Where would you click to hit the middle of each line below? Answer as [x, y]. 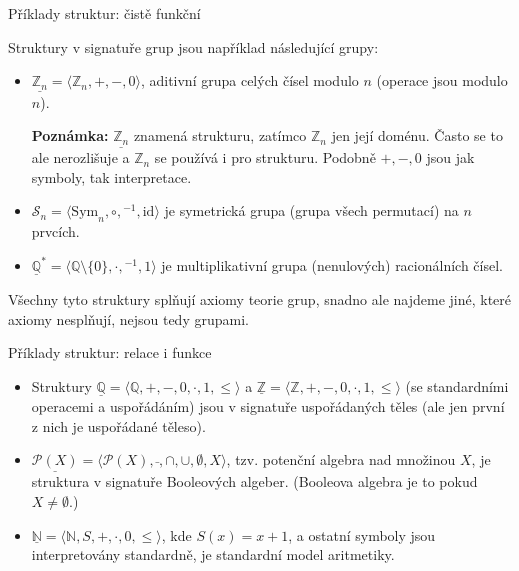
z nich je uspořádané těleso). [118, 425]
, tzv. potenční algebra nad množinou [341, 459]
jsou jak [450, 157]
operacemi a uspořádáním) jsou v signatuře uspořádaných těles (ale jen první [268, 405]
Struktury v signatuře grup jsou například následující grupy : [193, 46]
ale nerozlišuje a [80, 157]
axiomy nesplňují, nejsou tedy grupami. [128, 318]
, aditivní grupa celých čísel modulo [249, 80]
